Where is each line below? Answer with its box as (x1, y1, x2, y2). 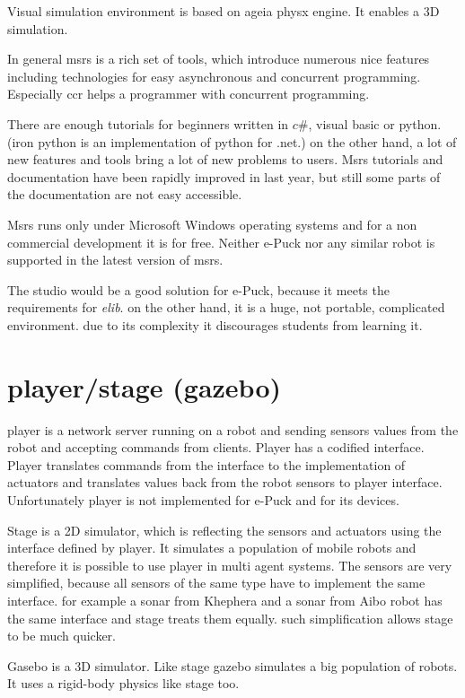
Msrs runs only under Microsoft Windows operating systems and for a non (7, 214, 417, 233)
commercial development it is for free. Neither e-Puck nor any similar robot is (7, 232, 435, 251)
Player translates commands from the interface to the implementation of (7, 455, 406, 474)
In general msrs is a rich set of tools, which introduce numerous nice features (7, 49, 430, 68)
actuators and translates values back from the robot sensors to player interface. (7, 473, 443, 492)
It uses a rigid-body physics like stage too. (7, 674, 240, 693)
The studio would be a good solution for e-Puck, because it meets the (7, 280, 390, 299)
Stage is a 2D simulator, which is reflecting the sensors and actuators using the (7, 520, 442, 539)
